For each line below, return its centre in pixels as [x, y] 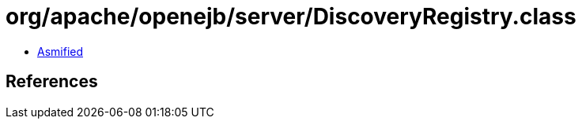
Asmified [60, 51]
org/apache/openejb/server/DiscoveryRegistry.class [291, 17]
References [52, 82]
